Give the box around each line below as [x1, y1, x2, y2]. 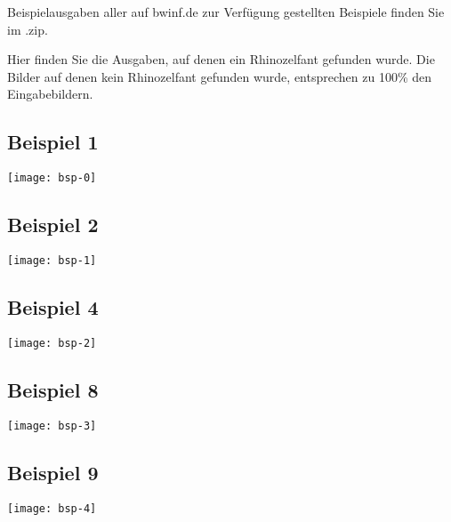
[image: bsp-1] [7, 254, 97, 268]
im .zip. [7, 20, 48, 38]
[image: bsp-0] [7, 172, 97, 185]
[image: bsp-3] [7, 419, 97, 432]
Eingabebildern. [7, 84, 93, 103]
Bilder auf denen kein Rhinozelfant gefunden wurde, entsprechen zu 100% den [7, 67, 431, 85]
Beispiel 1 [7, 128, 99, 156]
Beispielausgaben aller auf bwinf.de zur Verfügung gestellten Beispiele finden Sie [7, 3, 445, 20]
